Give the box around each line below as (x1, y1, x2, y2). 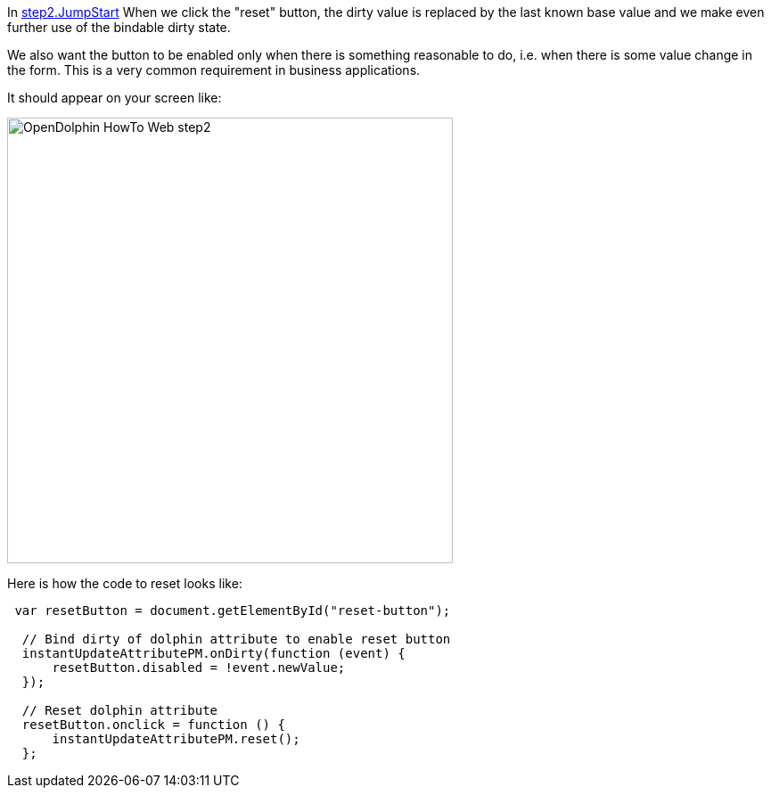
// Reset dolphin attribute (21, 703, 218, 717)
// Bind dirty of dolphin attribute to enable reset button (21, 632, 451, 646)
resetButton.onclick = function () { (21, 717, 285, 732)
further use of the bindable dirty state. (7, 20, 231, 35)
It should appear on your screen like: (7, 90, 222, 105)
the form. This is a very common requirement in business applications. (7, 62, 421, 78)
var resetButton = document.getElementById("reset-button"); (14, 603, 451, 618)
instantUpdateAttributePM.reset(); (52, 732, 300, 746)
